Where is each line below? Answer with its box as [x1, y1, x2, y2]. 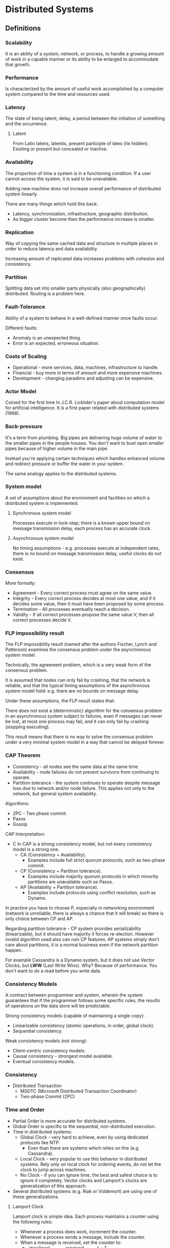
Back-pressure [5, 423, 43, 430]
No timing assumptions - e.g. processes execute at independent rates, [12, 545, 160, 551]
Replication [5, 229, 34, 236]
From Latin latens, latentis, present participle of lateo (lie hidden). [12, 140, 149, 147]
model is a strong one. [12, 846, 60, 852]
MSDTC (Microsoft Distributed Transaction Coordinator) [20, 1088, 137, 1094]
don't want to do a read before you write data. [5, 968, 101, 974]
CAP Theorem [5, 752, 41, 759]
